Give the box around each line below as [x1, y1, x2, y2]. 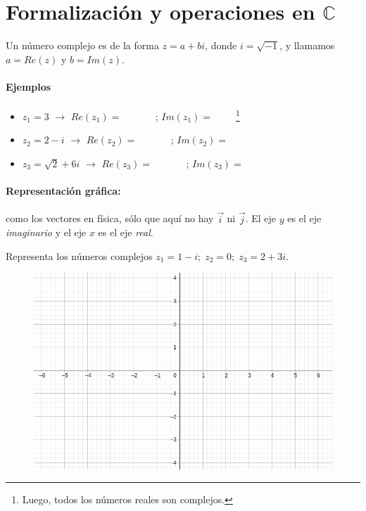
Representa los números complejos [6, 248, 153, 263]
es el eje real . [98, 225, 153, 240]
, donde [205, 38, 237, 53]
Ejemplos [6, 79, 51, 93]
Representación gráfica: [6, 183, 121, 198]
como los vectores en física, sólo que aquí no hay [6, 211, 214, 226]
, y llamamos [279, 38, 335, 53]
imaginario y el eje [6, 225, 87, 240]
